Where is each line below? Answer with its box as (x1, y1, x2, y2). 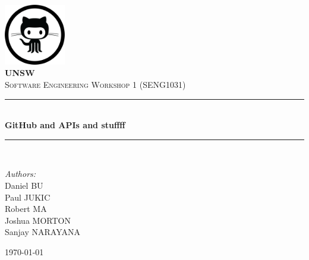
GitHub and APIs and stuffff (5, 119, 125, 131)
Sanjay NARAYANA (5, 226, 80, 238)
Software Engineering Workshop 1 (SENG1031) (5, 78, 186, 90)
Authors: (5, 167, 36, 180)
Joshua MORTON (5, 214, 71, 226)
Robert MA (5, 202, 47, 215)
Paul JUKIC (5, 191, 51, 203)
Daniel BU (5, 179, 43, 191)
